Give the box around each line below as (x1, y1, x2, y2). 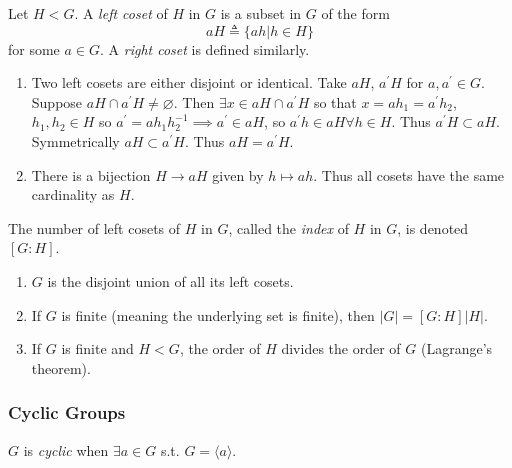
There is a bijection (31, 164, 151, 185)
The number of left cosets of (8, 217, 181, 238)
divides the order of (281, 338, 401, 359)
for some (8, 38, 60, 59)
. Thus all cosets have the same (313, 164, 505, 185)
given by (212, 164, 264, 185)
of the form (321, 3, 390, 23)
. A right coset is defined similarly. (100, 38, 310, 59)
